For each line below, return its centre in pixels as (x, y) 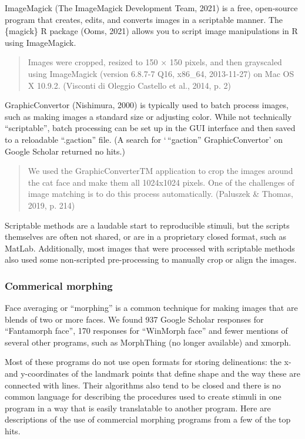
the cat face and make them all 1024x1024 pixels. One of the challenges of (161, 182)
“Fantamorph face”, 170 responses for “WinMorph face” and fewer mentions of (146, 331)
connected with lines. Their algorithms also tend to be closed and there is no (143, 385)
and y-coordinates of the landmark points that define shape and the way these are (152, 373)
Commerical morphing (59, 285)
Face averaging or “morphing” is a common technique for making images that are (151, 308)
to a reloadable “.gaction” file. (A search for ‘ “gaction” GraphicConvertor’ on (144, 139)
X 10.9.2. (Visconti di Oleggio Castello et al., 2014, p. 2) (129, 85)
